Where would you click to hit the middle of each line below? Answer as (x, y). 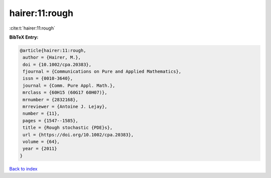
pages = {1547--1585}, (51, 121)
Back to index (23, 168)
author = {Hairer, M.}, (52, 57)
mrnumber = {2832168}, (51, 100)
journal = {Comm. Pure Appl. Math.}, (69, 85)
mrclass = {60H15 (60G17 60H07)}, (65, 93)
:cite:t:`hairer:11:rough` (32, 28)
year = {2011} (40, 149)
